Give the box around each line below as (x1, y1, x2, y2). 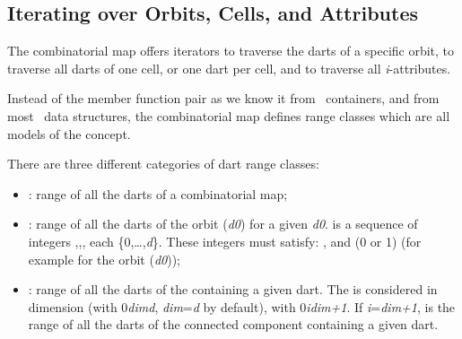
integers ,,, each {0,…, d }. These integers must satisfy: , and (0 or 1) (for (28, 231, 422, 250)
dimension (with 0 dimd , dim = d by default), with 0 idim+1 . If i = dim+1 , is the (28, 297, 456, 316)
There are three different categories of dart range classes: (7, 154, 319, 173)
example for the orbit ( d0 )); (28, 249, 180, 268)
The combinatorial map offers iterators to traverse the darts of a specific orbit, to (7, 41, 455, 60)
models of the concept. (7, 124, 131, 143)
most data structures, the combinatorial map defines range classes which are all (7, 106, 450, 125)
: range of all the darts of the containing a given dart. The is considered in (28, 280, 438, 299)
